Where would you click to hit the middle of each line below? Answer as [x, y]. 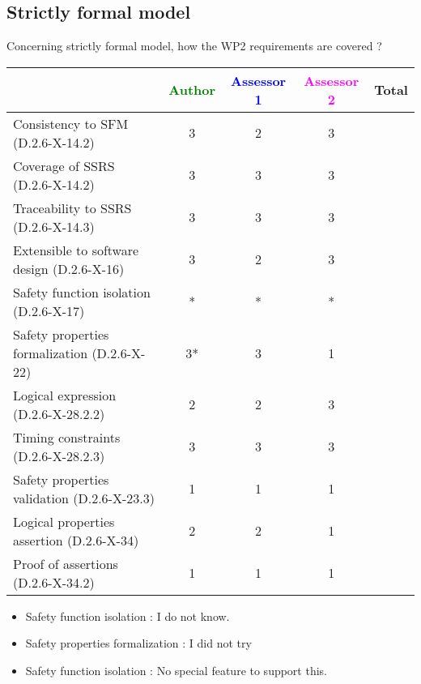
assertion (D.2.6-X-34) [76, 540]
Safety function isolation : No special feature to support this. [176, 670]
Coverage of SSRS [64, 165]
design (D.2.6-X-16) [69, 268]
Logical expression [65, 395]
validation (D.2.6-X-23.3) [84, 498]
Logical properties [64, 521]
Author [192, 90]
